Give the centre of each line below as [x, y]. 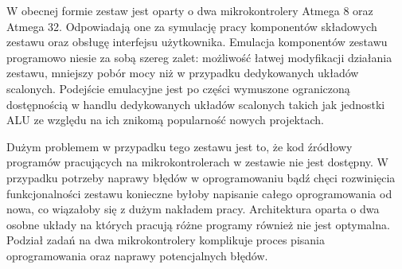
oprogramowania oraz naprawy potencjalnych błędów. [137, 255]
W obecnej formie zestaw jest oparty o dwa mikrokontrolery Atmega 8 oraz [190, 10]
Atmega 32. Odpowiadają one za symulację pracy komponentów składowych [192, 26]
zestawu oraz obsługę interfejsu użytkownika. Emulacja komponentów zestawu [197, 42]
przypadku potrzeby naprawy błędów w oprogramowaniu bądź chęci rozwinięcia [201, 177]
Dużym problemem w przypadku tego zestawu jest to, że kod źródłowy [180, 146]
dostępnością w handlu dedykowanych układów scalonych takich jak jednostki [196, 104]
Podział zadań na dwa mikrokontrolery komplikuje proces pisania [166, 240]
